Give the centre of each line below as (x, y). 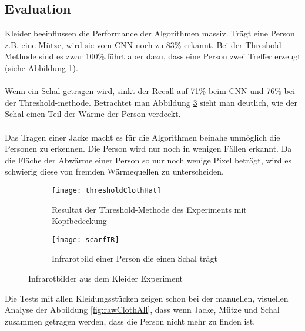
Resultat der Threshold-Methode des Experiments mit (149, 209)
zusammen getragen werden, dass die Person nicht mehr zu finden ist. (130, 321)
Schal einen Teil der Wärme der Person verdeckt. (93, 114)
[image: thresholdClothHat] (107, 190)
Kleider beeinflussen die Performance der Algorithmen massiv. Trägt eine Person (150, 33)
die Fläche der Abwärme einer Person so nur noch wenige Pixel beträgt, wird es (148, 160)
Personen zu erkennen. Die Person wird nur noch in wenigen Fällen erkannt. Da (148, 148)
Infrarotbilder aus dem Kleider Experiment (106, 278)
